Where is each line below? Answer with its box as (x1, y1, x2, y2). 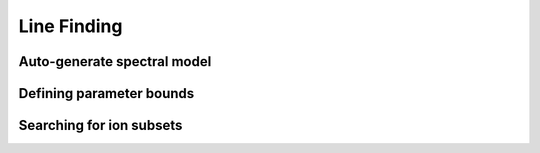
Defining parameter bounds (18, 85, 195, 102)
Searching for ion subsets (18, 117, 183, 134)
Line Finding (18, 15, 123, 37)
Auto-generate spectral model (18, 53, 212, 70)
